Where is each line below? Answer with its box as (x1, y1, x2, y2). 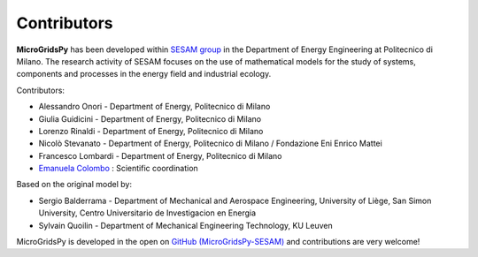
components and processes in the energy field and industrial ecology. (16, 69, 272, 79)
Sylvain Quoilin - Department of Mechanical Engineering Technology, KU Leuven (38, 220, 333, 231)
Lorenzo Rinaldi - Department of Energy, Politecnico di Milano (38, 125, 264, 136)
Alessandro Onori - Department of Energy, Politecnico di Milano (38, 102, 271, 112)
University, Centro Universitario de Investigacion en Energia (38, 208, 257, 218)
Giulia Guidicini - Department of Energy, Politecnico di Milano (38, 113, 261, 124)
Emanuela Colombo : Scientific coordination (38, 163, 198, 174)
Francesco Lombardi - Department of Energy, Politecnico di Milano (38, 150, 282, 161)
